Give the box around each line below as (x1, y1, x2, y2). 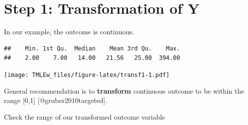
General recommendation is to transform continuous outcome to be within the (4, 85, 245, 96)
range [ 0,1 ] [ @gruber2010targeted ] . (4, 95, 107, 105)
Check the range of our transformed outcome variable (4, 111, 165, 122)
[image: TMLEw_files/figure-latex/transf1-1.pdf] (4, 71, 170, 78)
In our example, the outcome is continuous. (4, 26, 134, 37)
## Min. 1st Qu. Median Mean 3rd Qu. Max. (4, 45, 180, 52)
